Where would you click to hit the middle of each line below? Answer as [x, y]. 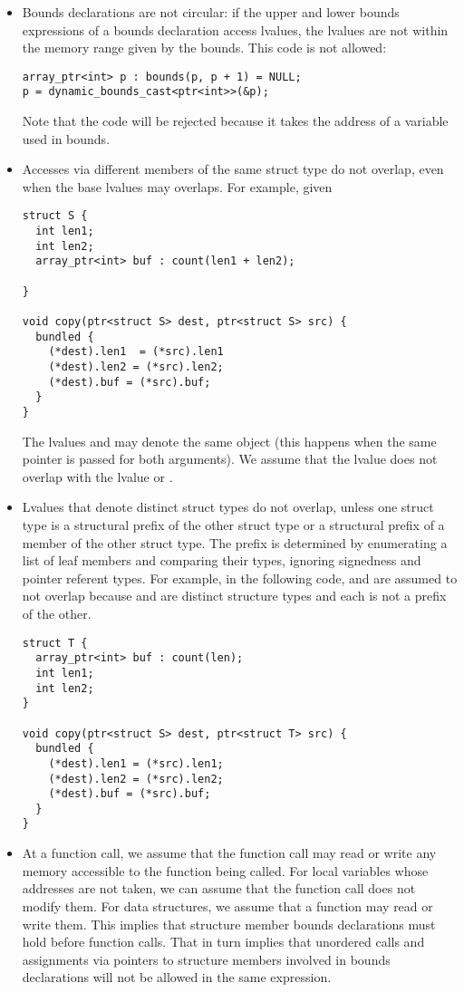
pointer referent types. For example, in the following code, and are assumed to [240, 578]
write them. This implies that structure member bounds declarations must [229, 924]
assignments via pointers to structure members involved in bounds [206, 959]
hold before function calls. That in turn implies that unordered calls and [223, 942]
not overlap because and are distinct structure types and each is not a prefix [234, 596]
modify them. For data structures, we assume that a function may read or [227, 905]
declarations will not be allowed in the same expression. [177, 977]
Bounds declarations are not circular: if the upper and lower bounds [211, 12]
